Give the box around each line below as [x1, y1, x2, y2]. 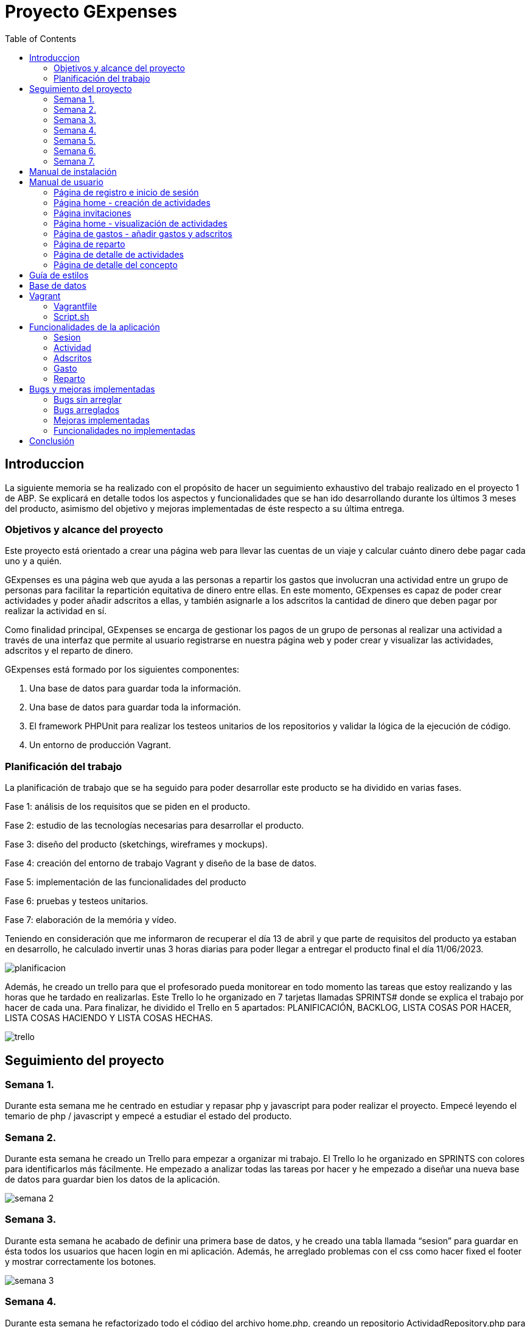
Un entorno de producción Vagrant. [29, 740, 171, 751]
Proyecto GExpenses [5, 1, 177, 22]
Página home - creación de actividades [54, 197, 211, 208]
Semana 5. [54, 135, 96, 146]
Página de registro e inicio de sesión [54, 186, 199, 197]
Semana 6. [54, 145, 96, 156]
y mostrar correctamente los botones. [5, 1256, 156, 1267]
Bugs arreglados [54, 404, 120, 415]
